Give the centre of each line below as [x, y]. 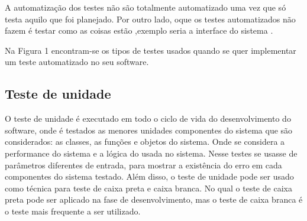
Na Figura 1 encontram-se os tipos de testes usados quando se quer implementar [151, 50]
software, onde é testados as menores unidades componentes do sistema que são [149, 130]
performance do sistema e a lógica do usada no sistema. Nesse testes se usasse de [151, 153]
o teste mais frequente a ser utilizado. [73, 211]
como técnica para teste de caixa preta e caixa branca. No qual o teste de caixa [148, 188]
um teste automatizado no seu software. [77, 62]
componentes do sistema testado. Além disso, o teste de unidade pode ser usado [149, 176]
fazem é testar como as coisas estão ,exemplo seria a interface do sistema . [139, 30]
